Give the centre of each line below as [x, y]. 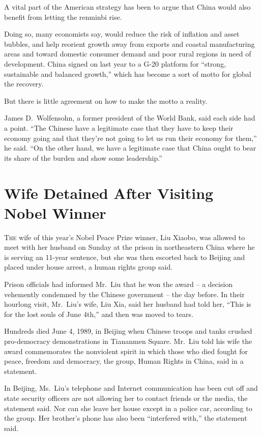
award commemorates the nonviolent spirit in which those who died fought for [126, 351]
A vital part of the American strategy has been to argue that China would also [127, 7]
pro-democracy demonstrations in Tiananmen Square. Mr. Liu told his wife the [128, 341]
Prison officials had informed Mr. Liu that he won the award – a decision [119, 284]
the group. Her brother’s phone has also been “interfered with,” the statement [126, 418]
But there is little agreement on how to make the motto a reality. [106, 100]
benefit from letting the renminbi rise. [63, 17]
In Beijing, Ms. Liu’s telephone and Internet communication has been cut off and [131, 388]
